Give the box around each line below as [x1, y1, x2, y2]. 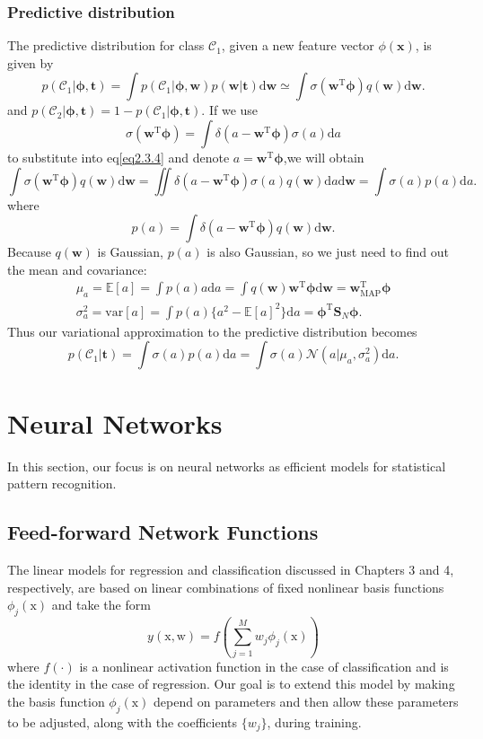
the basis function [7, 691, 105, 710]
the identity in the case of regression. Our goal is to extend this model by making [7, 674, 455, 693]
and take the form [51, 595, 151, 614]
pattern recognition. [7, 474, 117, 493]
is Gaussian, [97, 242, 163, 261]
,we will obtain [283, 148, 364, 166]
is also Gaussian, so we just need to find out [206, 242, 449, 261]
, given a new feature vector [221, 36, 374, 55]
